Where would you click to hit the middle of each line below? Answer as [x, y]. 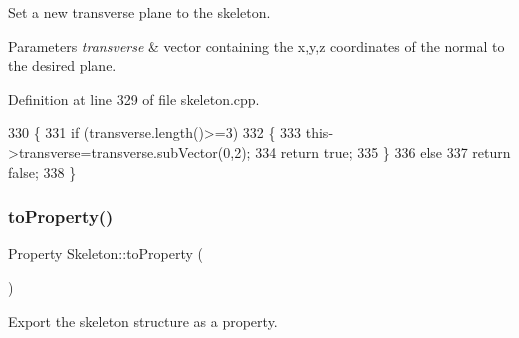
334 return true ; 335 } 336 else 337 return [383, 151]
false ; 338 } [42, 171]
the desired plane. [62, 65]
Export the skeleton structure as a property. [143, 320]
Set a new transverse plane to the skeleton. [139, 12]
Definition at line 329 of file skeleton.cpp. [134, 98]
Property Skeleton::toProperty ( [106, 253]
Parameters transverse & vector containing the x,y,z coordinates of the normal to [256, 45]
